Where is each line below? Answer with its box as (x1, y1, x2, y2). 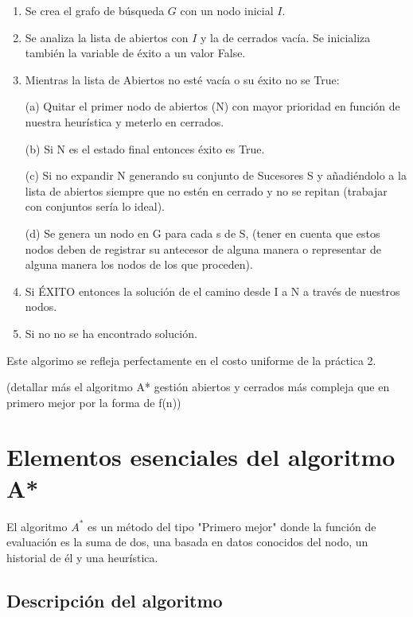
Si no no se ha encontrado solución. (25, 324, 197, 341)
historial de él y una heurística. (6, 549, 158, 565)
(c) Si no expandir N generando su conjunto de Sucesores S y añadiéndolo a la (25, 167, 407, 184)
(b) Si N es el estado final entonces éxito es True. (25, 140, 265, 157)
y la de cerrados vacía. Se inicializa (201, 29, 371, 45)
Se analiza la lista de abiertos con (25, 29, 189, 45)
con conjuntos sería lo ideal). (25, 198, 165, 215)
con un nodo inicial (180, 2, 274, 18)
